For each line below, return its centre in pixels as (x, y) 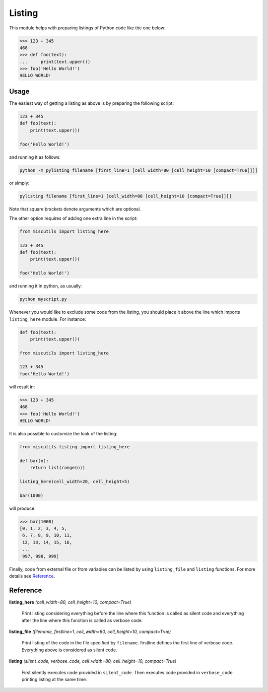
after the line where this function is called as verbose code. (82, 620)
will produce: (22, 508)
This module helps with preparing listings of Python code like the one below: (87, 28)
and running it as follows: (35, 157)
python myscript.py (43, 299)
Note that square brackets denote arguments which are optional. (75, 209)
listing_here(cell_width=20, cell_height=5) (75, 481)
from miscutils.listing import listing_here (75, 447)
